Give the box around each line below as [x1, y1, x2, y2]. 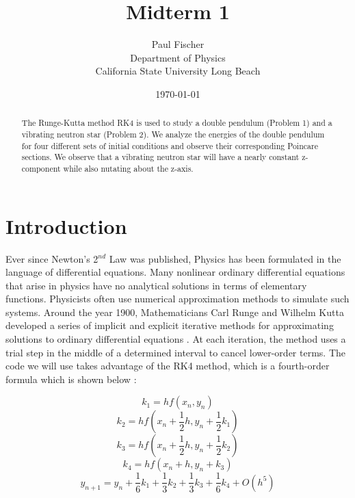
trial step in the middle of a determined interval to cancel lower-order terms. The [5, 345, 345, 359]
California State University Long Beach [95, 64, 261, 78]
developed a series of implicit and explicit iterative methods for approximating [5, 318, 334, 332]
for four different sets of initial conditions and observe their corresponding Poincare [21, 140, 318, 151]
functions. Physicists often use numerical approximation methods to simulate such [5, 291, 350, 306]
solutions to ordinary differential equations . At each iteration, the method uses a [5, 332, 346, 346]
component [21, 162, 61, 174]
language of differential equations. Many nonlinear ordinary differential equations [5, 265, 345, 279]
